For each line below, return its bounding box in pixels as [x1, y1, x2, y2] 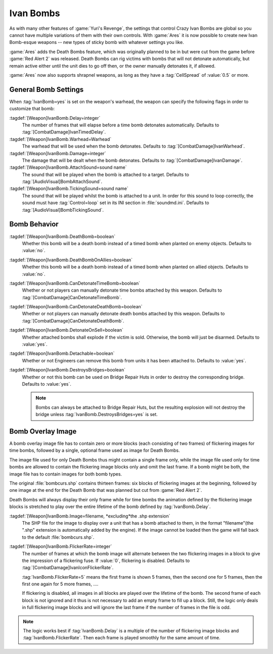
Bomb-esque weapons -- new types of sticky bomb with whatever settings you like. [9, 39, 184, 45]
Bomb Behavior [9, 220, 59, 228]
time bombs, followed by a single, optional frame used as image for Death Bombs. [9, 447, 180, 453]
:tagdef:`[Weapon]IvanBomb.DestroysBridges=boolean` [9, 367, 126, 373]
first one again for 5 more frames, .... [22, 581, 99, 587]
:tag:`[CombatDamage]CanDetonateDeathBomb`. [22, 317, 124, 323]
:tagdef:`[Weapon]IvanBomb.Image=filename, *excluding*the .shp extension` [9, 513, 170, 519]
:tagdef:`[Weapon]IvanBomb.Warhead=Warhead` [9, 136, 112, 142]
